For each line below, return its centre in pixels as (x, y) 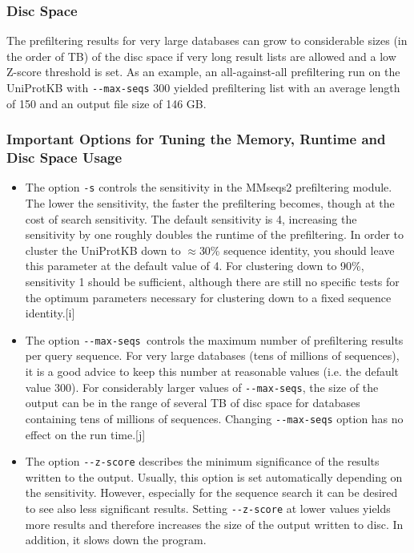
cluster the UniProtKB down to (103, 250)
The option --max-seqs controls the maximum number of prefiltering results (214, 339)
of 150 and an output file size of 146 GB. (107, 103)
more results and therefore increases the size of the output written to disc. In (214, 524)
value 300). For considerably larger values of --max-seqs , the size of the (202, 387)
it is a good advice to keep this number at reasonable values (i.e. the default (212, 371)
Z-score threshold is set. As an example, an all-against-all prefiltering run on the (203, 72)
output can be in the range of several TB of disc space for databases (193, 403)
